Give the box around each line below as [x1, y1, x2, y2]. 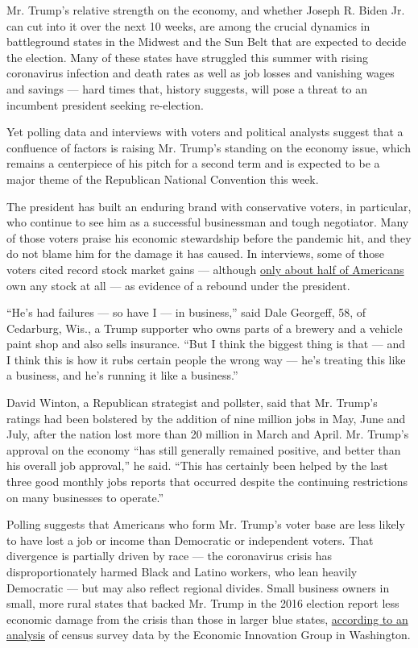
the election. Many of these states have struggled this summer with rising [6, 48, 369, 65]
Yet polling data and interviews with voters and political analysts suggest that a [6, 123, 404, 140]
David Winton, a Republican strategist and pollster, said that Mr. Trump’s [6, 394, 378, 411]
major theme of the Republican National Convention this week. [6, 170, 319, 187]
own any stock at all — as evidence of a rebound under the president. [6, 276, 350, 293]
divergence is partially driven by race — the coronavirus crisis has [6, 547, 332, 564]
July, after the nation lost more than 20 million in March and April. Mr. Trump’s [6, 426, 409, 442]
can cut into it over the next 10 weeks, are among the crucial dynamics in [6, 17, 370, 34]
